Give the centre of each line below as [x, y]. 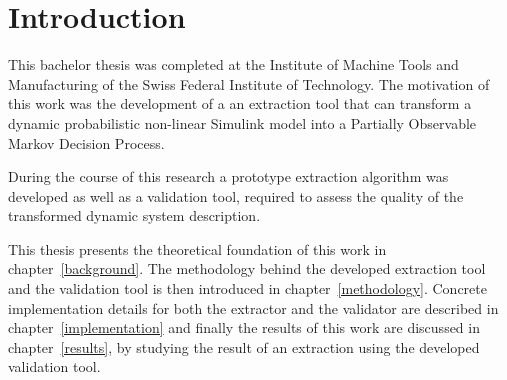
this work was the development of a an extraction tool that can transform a [240, 103]
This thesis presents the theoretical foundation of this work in [197, 248]
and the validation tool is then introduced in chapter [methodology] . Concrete [247, 288]
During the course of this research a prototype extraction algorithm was [228, 176]
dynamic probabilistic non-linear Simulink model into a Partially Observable [242, 122]
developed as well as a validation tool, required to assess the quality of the [236, 195]
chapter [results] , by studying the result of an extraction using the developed [244, 346]
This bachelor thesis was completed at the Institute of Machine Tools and [233, 64]
